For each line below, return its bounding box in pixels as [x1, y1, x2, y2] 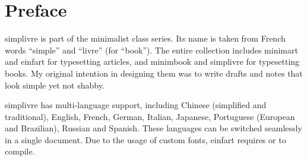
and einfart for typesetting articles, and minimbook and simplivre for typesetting [5, 55, 300, 68]
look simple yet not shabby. [5, 78, 105, 91]
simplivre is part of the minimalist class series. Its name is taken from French [5, 32, 286, 45]
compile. [5, 145, 35, 157]
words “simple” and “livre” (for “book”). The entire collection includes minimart [5, 43, 298, 56]
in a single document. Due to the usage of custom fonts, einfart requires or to [5, 133, 286, 146]
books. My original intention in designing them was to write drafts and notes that [5, 67, 303, 79]
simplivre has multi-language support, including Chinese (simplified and [5, 99, 267, 111]
